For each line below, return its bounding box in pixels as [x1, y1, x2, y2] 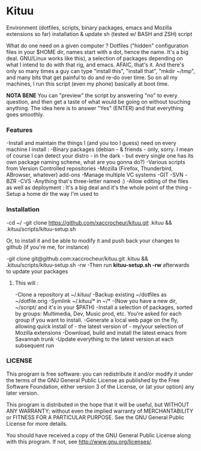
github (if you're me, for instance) [6, 243, 89, 250]
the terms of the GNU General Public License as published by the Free [6, 376, 180, 384]
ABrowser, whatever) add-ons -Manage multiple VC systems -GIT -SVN [6, 171, 184, 178]
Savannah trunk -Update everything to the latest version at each [14, 335, 174, 343]
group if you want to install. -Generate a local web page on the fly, [14, 316, 179, 323]
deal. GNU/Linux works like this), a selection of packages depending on [6, 55, 183, 62]
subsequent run [14, 341, 55, 349]
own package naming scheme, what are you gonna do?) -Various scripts [6, 159, 186, 166]
